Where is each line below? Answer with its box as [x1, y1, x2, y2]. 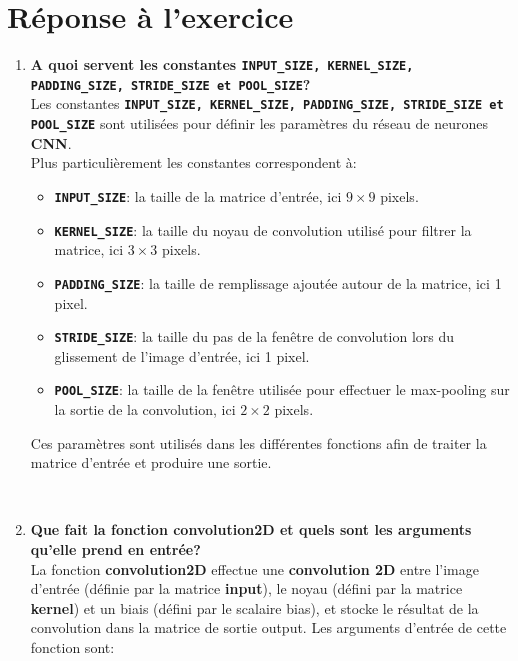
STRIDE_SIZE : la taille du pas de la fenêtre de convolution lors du [54, 326, 455, 347]
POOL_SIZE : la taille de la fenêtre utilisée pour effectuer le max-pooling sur [54, 379, 510, 400]
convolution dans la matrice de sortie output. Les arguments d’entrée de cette [30, 617, 507, 638]
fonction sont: [30, 636, 115, 657]
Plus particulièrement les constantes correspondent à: [30, 152, 357, 173]
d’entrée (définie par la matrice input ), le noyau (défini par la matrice [30, 578, 463, 599]
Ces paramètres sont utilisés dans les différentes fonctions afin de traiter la [30, 432, 487, 453]
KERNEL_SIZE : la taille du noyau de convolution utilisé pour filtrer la [54, 219, 472, 240]
